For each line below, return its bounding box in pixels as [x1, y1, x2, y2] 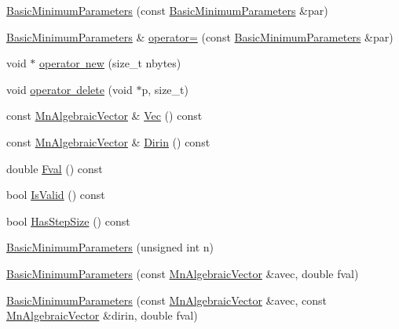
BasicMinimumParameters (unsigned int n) [6, 239, 214, 255]
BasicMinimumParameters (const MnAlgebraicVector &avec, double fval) [6, 265, 359, 281]
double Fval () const [6, 160, 103, 176]
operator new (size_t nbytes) [39, 55, 181, 71]
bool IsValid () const [6, 186, 105, 203]
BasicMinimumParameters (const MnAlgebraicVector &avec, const [6, 291, 328, 308]
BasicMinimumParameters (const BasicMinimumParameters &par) [6, 2, 328, 18]
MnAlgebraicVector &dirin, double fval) [6, 307, 198, 324]
